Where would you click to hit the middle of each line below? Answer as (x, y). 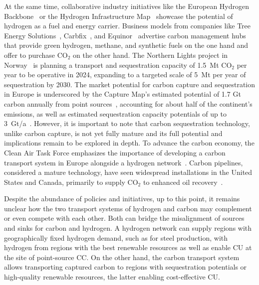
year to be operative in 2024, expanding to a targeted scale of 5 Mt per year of (125, 74)
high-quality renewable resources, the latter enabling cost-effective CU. (112, 277)
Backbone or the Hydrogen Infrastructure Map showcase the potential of (119, 16)
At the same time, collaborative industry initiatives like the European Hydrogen (127, 6)
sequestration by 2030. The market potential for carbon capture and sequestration (130, 84)
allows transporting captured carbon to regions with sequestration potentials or (126, 267)
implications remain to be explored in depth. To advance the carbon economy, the (129, 143)
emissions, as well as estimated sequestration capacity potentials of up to (115, 113)
